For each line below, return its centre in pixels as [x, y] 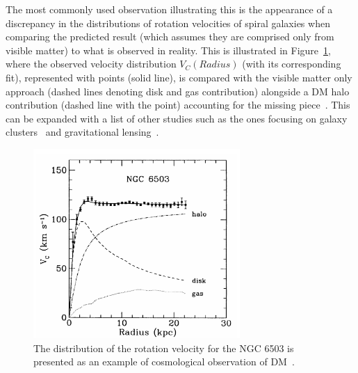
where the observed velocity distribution [91, 64]
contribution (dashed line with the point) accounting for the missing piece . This [178, 105]
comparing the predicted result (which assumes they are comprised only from [170, 37]
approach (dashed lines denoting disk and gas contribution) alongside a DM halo [178, 91]
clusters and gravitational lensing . [82, 132]
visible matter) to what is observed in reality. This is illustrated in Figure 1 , [168, 50]
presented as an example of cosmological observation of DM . [164, 362]
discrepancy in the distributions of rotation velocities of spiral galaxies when [168, 23]
